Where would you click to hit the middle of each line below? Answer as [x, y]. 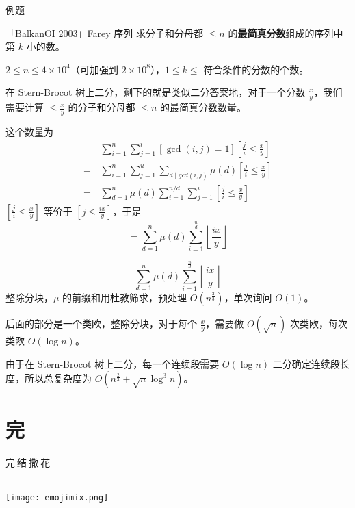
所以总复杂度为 [58, 378]
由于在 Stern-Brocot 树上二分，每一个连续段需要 [113, 363]
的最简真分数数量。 [203, 107]
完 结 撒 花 [28, 462]
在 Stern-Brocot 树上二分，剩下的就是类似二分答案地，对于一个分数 [156, 92]
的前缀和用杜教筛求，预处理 [125, 297]
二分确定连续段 [306, 363]
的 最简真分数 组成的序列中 [286, 33]
